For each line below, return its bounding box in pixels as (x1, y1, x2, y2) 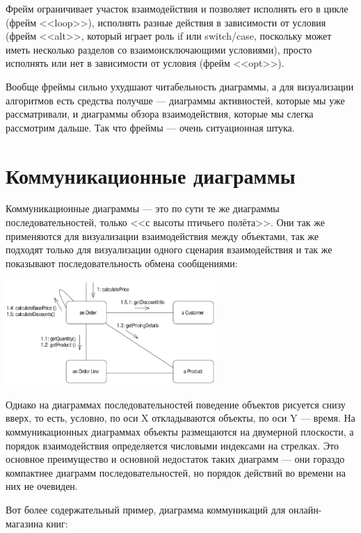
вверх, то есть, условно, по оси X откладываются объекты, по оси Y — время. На (6, 411, 355, 425)
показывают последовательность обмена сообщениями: (6, 255, 238, 270)
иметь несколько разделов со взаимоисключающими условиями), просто (6, 42, 312, 56)
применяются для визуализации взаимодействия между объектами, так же (6, 228, 319, 243)
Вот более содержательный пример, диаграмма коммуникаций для (6, 502, 286, 517)
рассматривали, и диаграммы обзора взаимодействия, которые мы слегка (6, 106, 314, 121)
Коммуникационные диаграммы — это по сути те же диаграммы (6, 201, 280, 216)
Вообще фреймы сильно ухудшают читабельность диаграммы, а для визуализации (6, 79, 354, 93)
